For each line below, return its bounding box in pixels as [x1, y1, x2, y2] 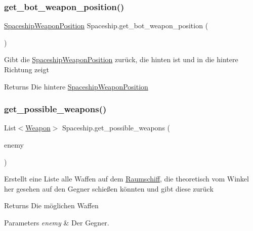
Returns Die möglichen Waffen [4, 200, 99, 211]
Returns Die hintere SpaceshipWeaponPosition [4, 81, 148, 91]
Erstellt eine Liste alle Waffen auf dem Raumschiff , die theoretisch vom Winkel [4, 173, 249, 184]
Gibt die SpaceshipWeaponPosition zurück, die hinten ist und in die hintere [4, 54, 238, 65]
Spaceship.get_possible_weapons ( [62, 122, 171, 133]
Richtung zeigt [4, 64, 49, 74]
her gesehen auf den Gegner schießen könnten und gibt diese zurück [4, 183, 214, 194]
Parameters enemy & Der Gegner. [4, 217, 109, 227]
